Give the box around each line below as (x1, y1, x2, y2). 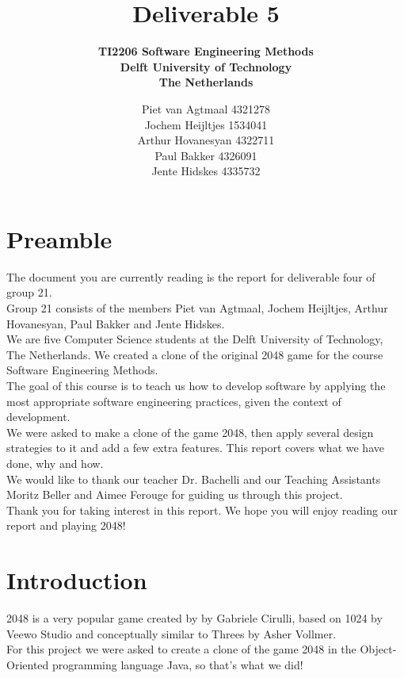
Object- (360, 641, 397, 657)
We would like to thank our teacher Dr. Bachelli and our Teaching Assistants (6, 470, 381, 487)
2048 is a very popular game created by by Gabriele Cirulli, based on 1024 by (6, 610, 383, 626)
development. (6, 408, 71, 425)
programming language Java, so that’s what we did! (51, 656, 303, 672)
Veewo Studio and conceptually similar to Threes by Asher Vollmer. (6, 625, 337, 642)
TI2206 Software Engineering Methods (98, 43, 314, 59)
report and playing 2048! (6, 517, 126, 534)
